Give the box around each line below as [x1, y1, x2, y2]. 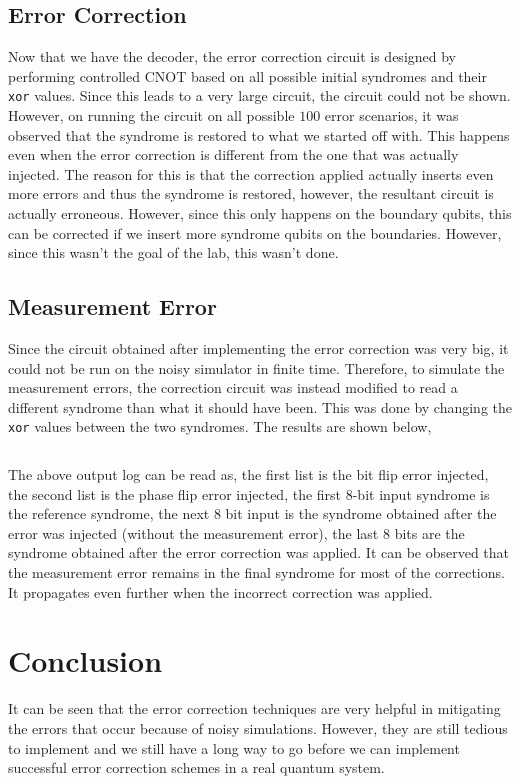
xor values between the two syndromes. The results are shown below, [8, 416, 432, 437]
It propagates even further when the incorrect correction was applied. [8, 581, 433, 602]
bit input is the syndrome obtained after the [225, 503, 497, 524]
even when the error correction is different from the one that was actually [8, 144, 459, 165]
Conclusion [8, 640, 163, 681]
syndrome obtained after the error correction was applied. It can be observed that [8, 542, 510, 563]
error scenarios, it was [324, 105, 459, 126]
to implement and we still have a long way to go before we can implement [8, 737, 460, 758]
